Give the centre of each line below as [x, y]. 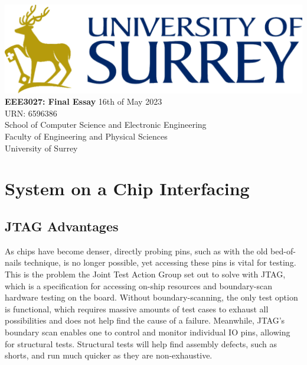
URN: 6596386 [31, 113]
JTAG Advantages [62, 226]
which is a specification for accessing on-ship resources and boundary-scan [139, 285]
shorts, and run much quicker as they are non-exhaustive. [109, 355]
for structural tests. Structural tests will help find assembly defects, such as [141, 343]
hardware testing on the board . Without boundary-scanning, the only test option [151, 297]
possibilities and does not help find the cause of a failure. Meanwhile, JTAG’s [145, 320]
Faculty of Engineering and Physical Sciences [86, 136]
